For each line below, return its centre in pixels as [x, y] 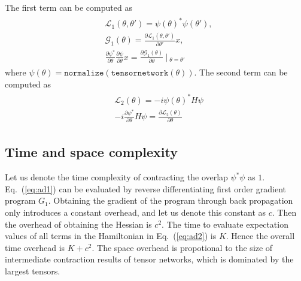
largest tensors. [33, 271]
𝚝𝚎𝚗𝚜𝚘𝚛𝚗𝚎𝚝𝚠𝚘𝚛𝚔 [140, 73]
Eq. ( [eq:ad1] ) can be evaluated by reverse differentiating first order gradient [146, 188]
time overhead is [35, 247]
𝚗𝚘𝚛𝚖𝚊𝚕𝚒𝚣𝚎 [84, 73]
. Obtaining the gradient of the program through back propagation [171, 200]
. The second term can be [241, 72]
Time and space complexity [91, 152]
